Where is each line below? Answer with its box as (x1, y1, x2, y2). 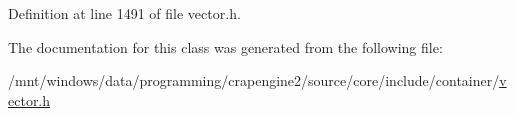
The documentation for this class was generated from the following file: (8, 36, 443, 57)
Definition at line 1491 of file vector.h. (8, 3, 241, 23)
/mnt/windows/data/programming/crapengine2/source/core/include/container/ (8, 70, 500, 91)
